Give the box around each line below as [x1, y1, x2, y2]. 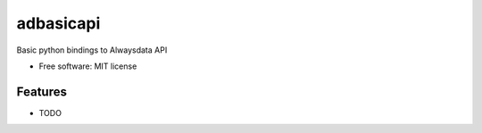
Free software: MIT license [38, 61, 137, 71]
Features [16, 84, 67, 99]
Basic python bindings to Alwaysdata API [16, 45, 168, 55]
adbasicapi [16, 13, 101, 33]
